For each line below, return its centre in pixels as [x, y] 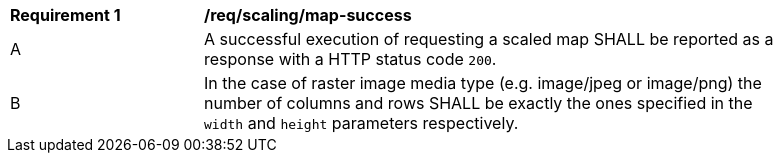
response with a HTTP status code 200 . [350, 59]
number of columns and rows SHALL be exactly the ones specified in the [478, 103]
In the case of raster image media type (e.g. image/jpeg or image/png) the [483, 83]
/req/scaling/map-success [308, 15]
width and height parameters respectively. [361, 123]
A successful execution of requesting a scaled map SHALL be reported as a [489, 39]
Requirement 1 [65, 15]
